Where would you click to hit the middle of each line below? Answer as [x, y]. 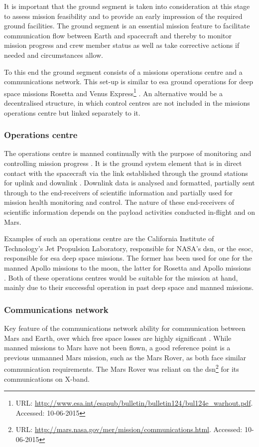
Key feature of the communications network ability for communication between [125, 328]
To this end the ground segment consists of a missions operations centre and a [123, 72]
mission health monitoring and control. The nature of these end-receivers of [119, 202]
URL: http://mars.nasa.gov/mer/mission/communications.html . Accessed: [129, 429]
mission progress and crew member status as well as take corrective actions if [122, 45]
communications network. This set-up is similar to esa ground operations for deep [129, 81]
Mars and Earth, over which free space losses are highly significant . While [118, 338]
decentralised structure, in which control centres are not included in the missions [127, 103]
